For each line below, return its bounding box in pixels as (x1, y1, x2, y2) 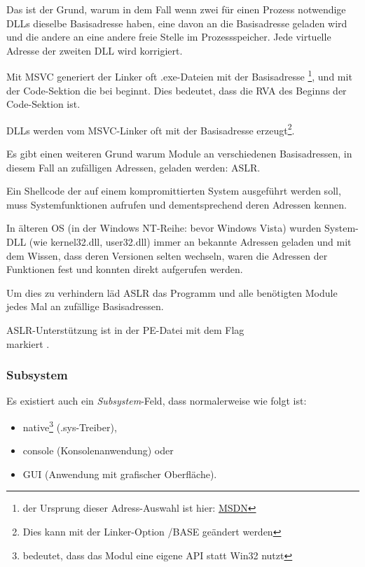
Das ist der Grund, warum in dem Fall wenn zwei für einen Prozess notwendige (6, 2, 346, 16)
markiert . (6, 336, 50, 351)
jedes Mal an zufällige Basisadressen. (6, 299, 164, 314)
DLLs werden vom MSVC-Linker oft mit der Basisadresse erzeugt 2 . (6, 120, 295, 137)
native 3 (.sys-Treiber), (22, 418, 117, 434)
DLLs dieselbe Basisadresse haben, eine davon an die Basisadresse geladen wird (6, 15, 347, 30)
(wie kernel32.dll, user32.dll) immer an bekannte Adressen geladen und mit (29, 234, 352, 249)
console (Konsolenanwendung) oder (22, 443, 174, 458)
